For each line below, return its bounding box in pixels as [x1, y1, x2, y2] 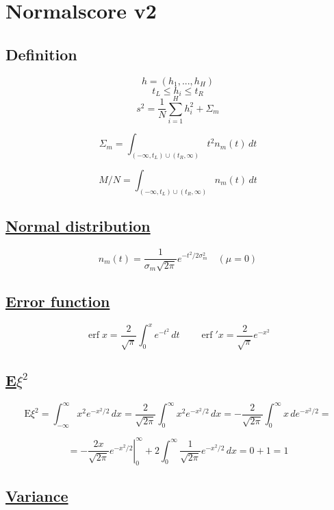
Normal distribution [5, 215, 151, 236]
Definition [5, 43, 77, 64]
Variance [5, 485, 68, 506]
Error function [5, 290, 110, 311]
